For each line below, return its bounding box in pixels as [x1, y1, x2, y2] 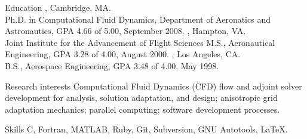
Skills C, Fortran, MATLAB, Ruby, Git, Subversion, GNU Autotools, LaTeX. [5, 123, 288, 135]
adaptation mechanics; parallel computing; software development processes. [5, 103, 280, 115]
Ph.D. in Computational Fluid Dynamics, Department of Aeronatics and [5, 13, 271, 25]
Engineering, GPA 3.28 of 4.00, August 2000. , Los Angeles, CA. [5, 48, 241, 60]
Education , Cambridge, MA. [5, 1, 111, 13]
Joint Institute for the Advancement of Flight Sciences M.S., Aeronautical [5, 36, 275, 48]
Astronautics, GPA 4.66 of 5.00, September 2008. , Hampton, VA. [5, 24, 246, 37]
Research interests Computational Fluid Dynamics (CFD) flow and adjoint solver [5, 79, 302, 92]
